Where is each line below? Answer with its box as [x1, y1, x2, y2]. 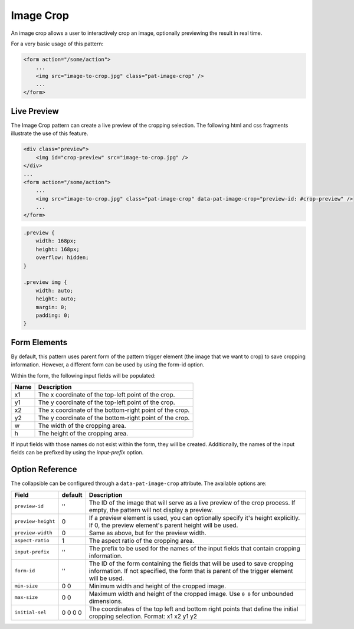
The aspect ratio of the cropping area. [88, 536, 195, 545]
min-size [14, 583, 38, 589]
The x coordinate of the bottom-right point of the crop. [38, 406, 190, 414]
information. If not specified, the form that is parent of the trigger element [88, 566, 293, 575]
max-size [14, 594, 38, 601]
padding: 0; [35, 312, 71, 319]
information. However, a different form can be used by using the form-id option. [11, 361, 205, 368]
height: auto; [35, 296, 77, 302]
